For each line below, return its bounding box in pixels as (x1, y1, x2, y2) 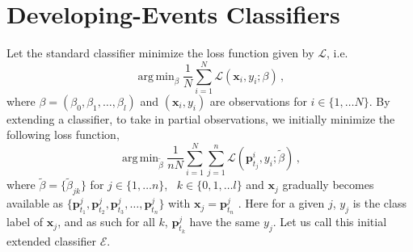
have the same (189, 213, 260, 230)
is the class (352, 195, 407, 212)
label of (6, 213, 44, 230)
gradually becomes (282, 176, 374, 193)
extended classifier (6, 232, 97, 249)
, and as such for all (57, 213, 155, 230)
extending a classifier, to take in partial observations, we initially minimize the (6, 110, 395, 127)
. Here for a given (238, 195, 325, 212)
